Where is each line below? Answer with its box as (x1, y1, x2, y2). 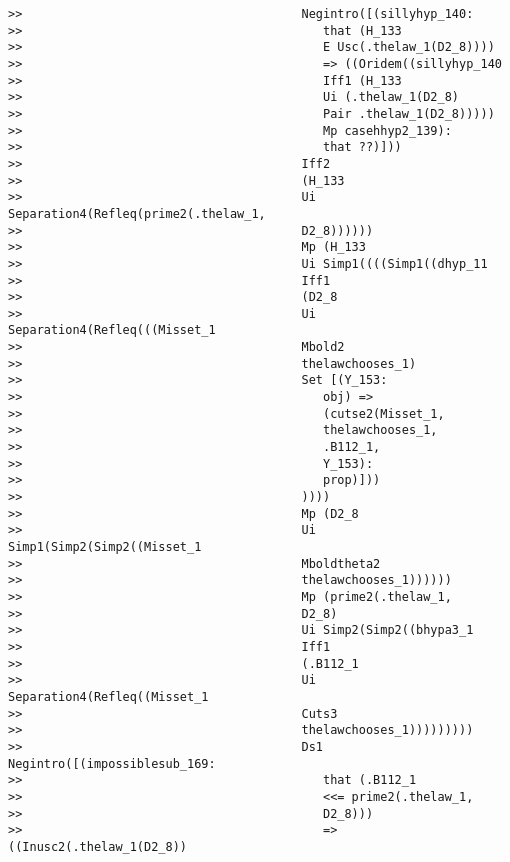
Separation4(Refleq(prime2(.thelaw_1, (8, 206, 266, 221)
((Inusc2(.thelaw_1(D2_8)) (8, 839, 187, 854)
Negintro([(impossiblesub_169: (8, 756, 216, 771)
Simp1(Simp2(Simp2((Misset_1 (8, 540, 202, 554)
